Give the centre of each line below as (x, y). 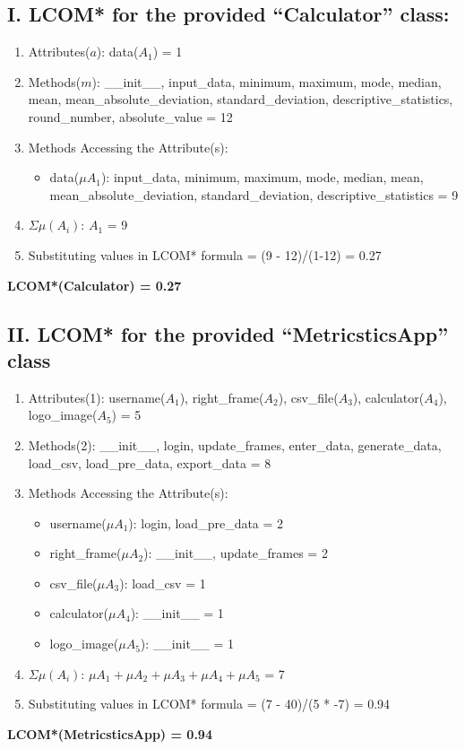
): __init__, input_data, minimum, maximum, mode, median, (267, 81)
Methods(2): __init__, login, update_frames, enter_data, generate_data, (235, 444)
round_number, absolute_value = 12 (130, 116)
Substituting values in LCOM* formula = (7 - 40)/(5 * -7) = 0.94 (209, 704)
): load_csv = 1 (163, 583)
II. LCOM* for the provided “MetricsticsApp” (228, 333)
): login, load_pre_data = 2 (206, 523)
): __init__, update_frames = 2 (236, 553)
